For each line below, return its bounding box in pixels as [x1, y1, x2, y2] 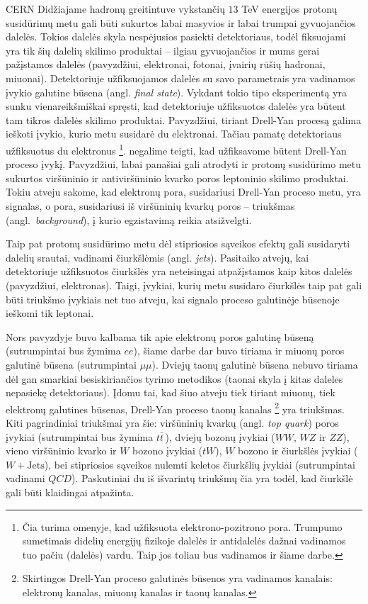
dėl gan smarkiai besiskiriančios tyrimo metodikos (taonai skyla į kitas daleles [6, 371, 343, 386]
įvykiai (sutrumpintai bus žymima [6, 429, 154, 444]
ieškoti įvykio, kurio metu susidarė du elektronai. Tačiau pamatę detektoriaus [6, 126, 342, 141]
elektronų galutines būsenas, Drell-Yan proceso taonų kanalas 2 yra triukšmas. [6, 399, 345, 416]
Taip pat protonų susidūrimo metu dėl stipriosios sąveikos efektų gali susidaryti [6, 236, 350, 251]
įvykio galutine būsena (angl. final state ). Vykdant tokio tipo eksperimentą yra [6, 84, 347, 99]
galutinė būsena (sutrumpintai [6, 357, 137, 371]
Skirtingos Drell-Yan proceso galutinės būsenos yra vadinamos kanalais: [22, 571, 333, 586]
